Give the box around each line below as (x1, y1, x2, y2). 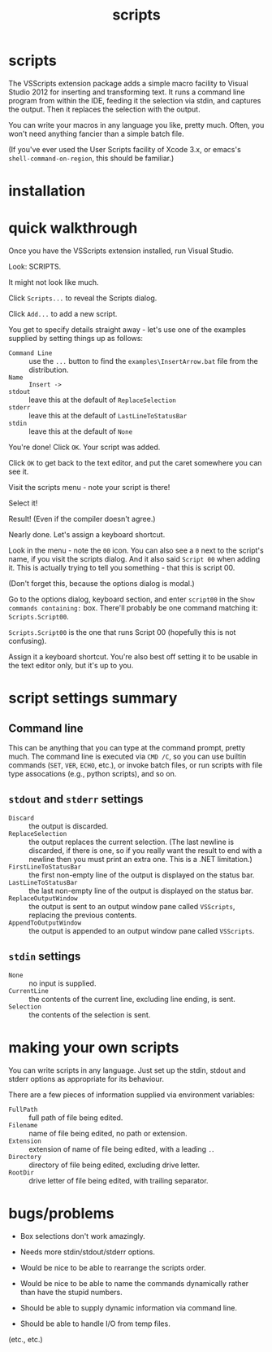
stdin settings (8, 950, 81, 964)
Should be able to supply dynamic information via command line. (19, 1302, 238, 1312)
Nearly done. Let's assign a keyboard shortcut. (8, 530, 166, 540)
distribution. (28, 365, 69, 375)
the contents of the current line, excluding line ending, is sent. (28, 994, 235, 1004)
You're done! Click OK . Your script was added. (8, 442, 161, 453)
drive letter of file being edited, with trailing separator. (28, 1175, 209, 1185)
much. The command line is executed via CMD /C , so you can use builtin (8, 751, 247, 762)
